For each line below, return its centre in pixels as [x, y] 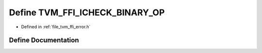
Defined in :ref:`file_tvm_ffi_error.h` [56, 27]
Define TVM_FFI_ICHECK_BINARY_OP [87, 12]
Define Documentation [44, 40]
